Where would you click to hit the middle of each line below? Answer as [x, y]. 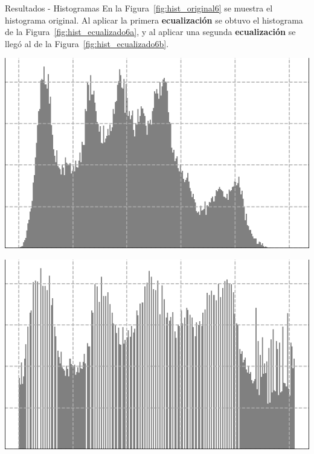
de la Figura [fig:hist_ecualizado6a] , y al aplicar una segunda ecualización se [150, 32]
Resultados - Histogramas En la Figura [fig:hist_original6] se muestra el [139, 8]
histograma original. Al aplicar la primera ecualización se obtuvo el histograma [154, 20]
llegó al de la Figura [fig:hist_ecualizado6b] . [87, 43]
